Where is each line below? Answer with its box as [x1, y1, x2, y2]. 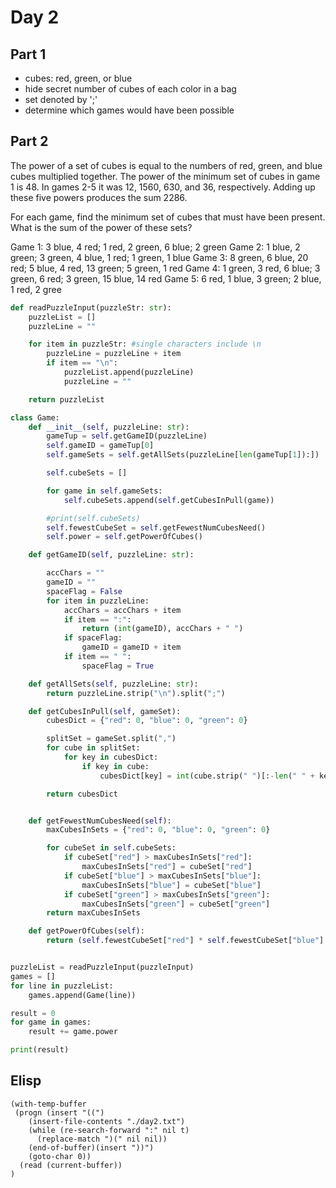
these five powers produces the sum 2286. [10, 191, 188, 203]
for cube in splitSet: [46, 743, 141, 753]
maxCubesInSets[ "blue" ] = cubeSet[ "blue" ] [81, 880, 262, 890]
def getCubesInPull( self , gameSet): [28, 706, 182, 716]
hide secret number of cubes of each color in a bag [24, 83, 237, 95]
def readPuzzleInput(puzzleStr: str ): [10, 302, 172, 313]
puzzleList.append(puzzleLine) [63, 367, 195, 378]
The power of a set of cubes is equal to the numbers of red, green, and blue [10, 159, 323, 171]
